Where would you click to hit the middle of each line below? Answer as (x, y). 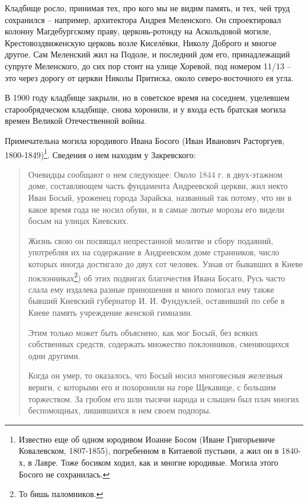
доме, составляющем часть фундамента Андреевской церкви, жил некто (158, 186)
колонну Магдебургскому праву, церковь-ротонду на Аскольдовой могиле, (138, 31)
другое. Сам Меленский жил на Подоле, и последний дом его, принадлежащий (147, 54)
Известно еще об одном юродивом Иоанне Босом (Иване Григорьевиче (147, 439)
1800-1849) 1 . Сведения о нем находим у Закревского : (100, 153)
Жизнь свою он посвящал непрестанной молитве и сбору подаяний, (151, 240)
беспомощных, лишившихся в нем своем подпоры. (120, 410)
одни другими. (54, 355)
